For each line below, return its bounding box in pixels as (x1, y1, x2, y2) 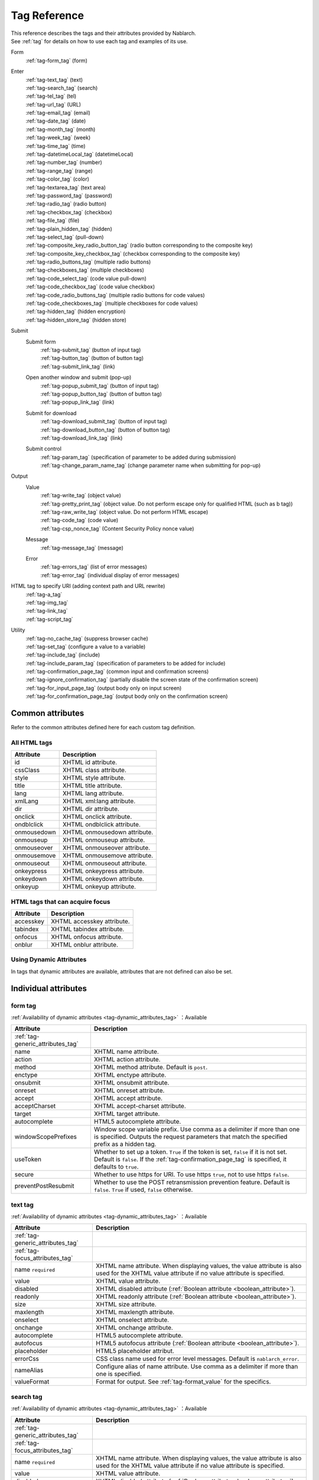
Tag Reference (11, 9, 84, 22)
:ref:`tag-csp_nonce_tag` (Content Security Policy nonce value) (40, 525, 194, 532)
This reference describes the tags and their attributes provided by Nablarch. (11, 30, 196, 37)
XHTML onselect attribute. (95, 1316, 170, 1324)
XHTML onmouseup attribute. (62, 836, 145, 844)
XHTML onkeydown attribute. (62, 875, 144, 883)
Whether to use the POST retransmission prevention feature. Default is (93, 1178, 290, 1186)
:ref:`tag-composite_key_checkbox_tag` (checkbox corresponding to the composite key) (25, 250, 240, 257)
